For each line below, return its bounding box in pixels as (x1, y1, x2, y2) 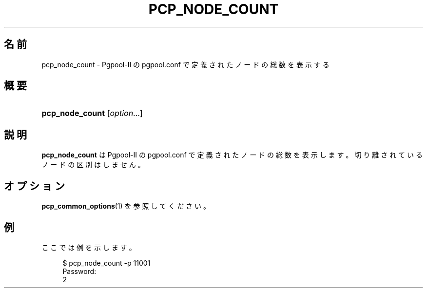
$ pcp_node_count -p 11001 (62, 258, 151, 267)
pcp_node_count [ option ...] (41, 108, 143, 118)
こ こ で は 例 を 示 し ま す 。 (41, 243, 136, 252)
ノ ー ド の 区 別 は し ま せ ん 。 (41, 160, 145, 169)
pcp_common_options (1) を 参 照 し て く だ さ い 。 (41, 202, 211, 211)
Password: (62, 267, 97, 275)
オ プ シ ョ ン (4, 179, 65, 192)
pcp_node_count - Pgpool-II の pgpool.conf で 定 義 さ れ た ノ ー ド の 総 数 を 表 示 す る (41, 60, 330, 69)
